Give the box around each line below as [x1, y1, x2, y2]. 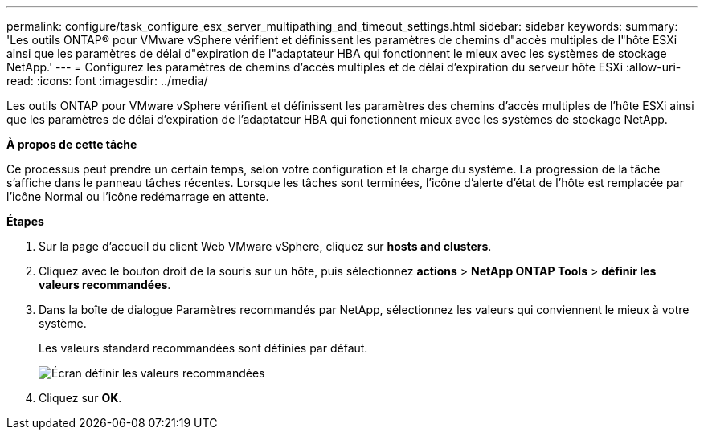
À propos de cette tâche [6, 137, 137, 151]
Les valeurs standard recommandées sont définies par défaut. [39, 341, 368, 355]
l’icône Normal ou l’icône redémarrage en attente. [6, 189, 269, 203]
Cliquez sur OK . [39, 391, 122, 405]
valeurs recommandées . [39, 278, 171, 291]
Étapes [6, 214, 44, 228]
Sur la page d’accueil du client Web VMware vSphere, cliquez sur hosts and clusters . [39, 239, 492, 253]
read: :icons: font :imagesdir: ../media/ [6, 74, 208, 88]
